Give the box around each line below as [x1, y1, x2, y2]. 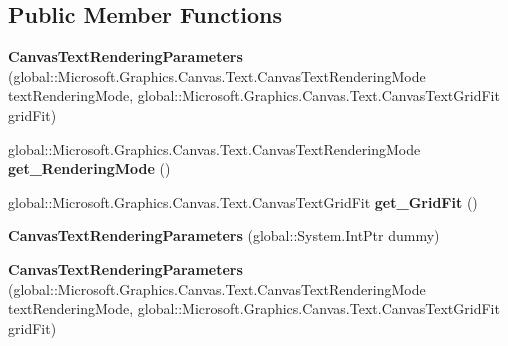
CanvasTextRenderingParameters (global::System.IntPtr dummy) [8, 225, 440, 246]
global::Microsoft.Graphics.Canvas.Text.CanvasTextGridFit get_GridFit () [8, 191, 478, 212]
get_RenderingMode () [8, 158, 171, 179]
